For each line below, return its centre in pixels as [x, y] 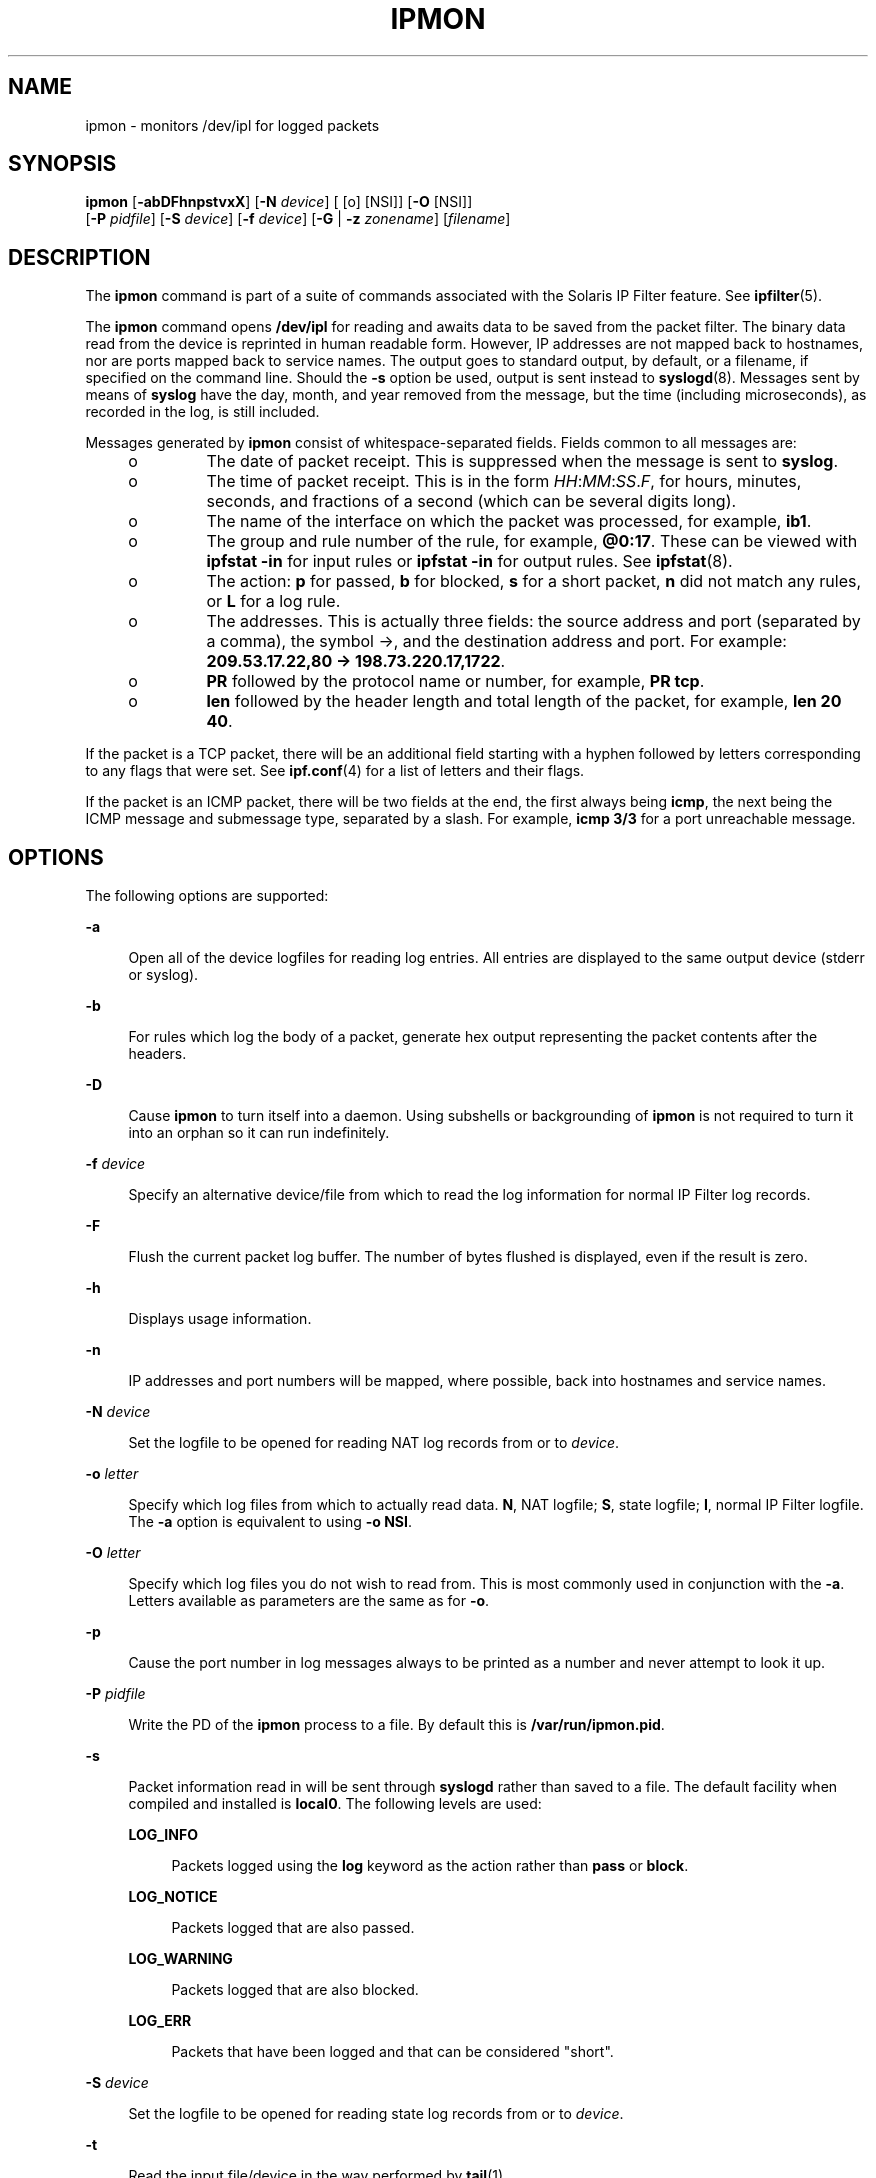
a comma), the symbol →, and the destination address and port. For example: [496, 641]
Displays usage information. [220, 1319]
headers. [157, 1054]
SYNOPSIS [62, 164]
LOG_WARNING [180, 1959]
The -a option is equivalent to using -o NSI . [270, 1522]
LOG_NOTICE [173, 1897]
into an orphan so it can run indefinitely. [259, 1133]
